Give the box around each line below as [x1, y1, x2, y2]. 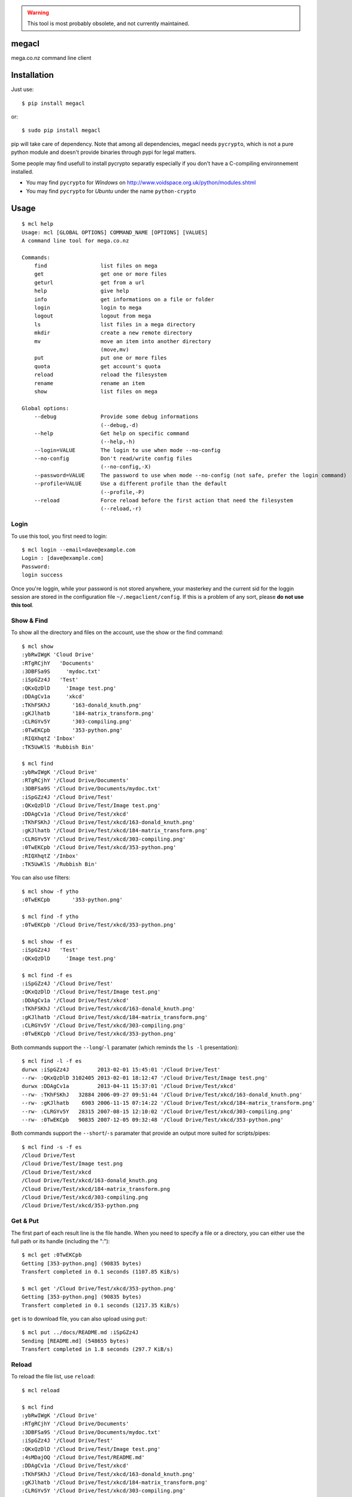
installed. [11, 168, 34, 175]
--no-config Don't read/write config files [34, 455, 193, 462]
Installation [11, 70, 54, 80]
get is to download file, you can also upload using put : [11, 1315, 148, 1323]
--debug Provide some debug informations [34, 413, 199, 420]
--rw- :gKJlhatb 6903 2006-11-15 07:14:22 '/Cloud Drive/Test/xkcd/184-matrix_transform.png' [22, 1099, 315, 1107]
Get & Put [11, 1217, 39, 1225]
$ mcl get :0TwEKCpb [22, 1251, 82, 1259]
